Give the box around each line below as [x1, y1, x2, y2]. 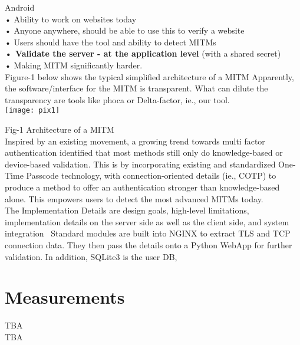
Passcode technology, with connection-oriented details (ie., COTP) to [26, 169, 276, 182]
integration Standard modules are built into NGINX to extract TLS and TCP [5, 227, 291, 239]
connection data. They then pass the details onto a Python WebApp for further [5, 238, 292, 251]
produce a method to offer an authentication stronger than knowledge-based [5, 180, 280, 193]
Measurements [5, 285, 125, 309]
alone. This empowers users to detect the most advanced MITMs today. [5, 192, 263, 205]
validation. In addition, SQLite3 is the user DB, [5, 250, 177, 262]
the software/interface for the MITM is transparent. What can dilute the [5, 82, 268, 94]
